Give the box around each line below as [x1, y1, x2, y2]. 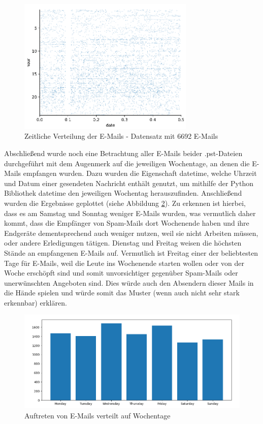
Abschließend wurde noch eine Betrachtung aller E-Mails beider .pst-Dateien [4, 147, 243, 158]
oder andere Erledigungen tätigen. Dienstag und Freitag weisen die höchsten [4, 237, 242, 248]
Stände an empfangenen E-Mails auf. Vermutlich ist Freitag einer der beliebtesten [4, 247, 258, 258]
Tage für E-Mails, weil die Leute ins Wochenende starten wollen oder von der [4, 257, 244, 268]
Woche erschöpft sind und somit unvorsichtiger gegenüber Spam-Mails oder [4, 267, 238, 278]
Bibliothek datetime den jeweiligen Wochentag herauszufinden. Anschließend [4, 188, 242, 198]
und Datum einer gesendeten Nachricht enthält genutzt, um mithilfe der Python [4, 177, 253, 188]
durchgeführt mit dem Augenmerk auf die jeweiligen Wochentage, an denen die [4, 158, 250, 168]
